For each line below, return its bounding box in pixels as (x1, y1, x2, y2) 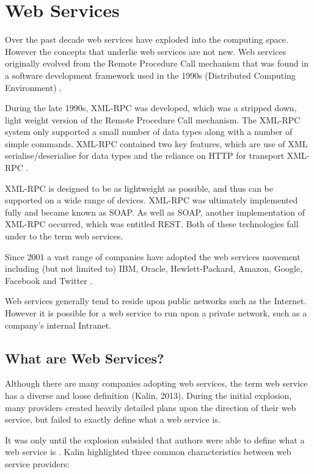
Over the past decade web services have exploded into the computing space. (5, 33, 288, 46)
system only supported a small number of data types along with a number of (5, 125, 293, 138)
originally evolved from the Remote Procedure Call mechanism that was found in (5, 57, 309, 70)
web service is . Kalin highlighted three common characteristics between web (5, 445, 291, 458)
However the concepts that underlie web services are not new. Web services (5, 45, 287, 57)
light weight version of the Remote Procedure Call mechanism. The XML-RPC (5, 113, 301, 126)
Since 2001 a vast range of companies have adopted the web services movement (5, 250, 301, 263)
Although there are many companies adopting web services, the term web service (5, 377, 308, 390)
